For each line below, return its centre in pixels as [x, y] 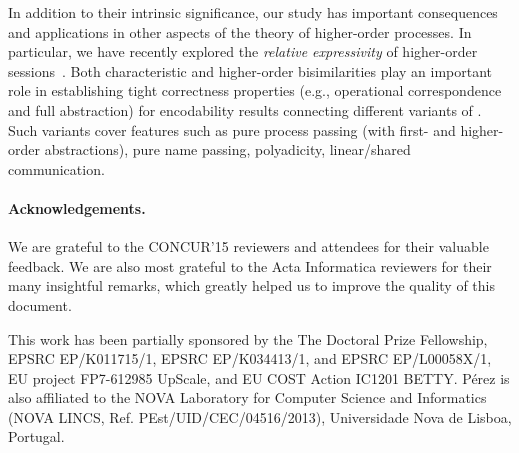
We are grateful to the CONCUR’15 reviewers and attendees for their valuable [248, 246]
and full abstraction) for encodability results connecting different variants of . [245, 109]
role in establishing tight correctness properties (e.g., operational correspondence [255, 90]
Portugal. [36, 436]
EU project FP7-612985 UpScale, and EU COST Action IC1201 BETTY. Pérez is [259, 377]
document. [40, 304]
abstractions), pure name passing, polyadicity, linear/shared [227, 149]
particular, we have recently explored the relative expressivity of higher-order [243, 51]
